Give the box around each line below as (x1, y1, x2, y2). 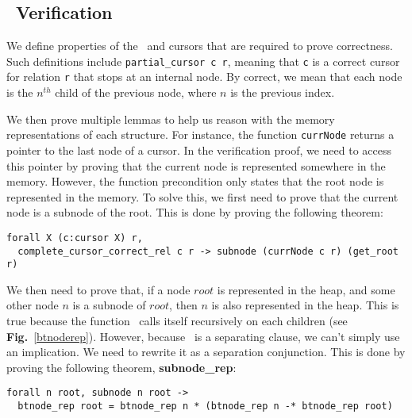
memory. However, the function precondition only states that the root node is (6, 173, 384, 190)
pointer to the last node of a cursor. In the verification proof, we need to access (6, 141, 392, 158)
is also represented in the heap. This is (211, 297, 399, 313)
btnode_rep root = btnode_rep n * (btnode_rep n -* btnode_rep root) (17, 401, 393, 412)
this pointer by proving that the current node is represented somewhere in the (6, 157, 386, 174)
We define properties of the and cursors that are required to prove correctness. (6, 37, 393, 54)
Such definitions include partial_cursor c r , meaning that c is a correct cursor (6, 52, 400, 69)
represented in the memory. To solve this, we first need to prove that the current (6, 188, 399, 205)
